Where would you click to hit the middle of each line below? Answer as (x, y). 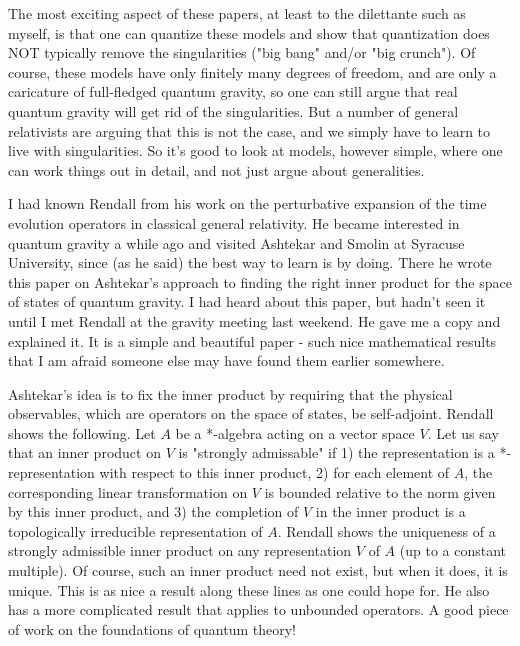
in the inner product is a (390, 511)
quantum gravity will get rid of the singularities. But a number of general (233, 110)
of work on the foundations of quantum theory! (152, 628)
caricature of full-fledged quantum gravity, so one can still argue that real (233, 91)
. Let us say (463, 432)
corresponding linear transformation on (128, 491)
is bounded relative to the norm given (380, 491)
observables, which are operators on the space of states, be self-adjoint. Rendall (251, 413)
